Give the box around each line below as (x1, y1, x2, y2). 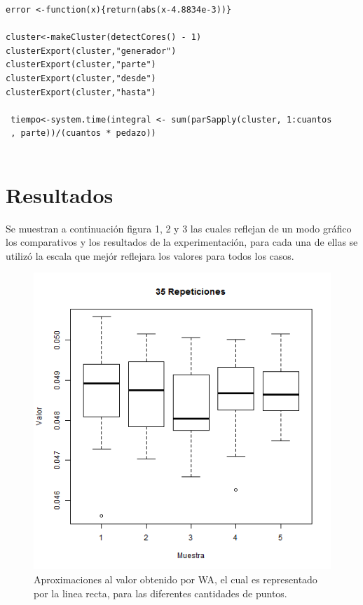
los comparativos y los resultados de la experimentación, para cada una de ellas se (6, 235, 358, 249)
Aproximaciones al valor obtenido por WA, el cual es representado (34, 572, 317, 587)
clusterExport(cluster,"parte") (6, 60, 156, 70)
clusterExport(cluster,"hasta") (6, 87, 156, 97)
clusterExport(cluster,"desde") (6, 73, 156, 83)
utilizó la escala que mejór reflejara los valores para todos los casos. (6, 248, 294, 263)
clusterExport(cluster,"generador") (6, 46, 177, 56)
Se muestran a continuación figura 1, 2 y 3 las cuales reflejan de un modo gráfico (6, 221, 352, 235)
